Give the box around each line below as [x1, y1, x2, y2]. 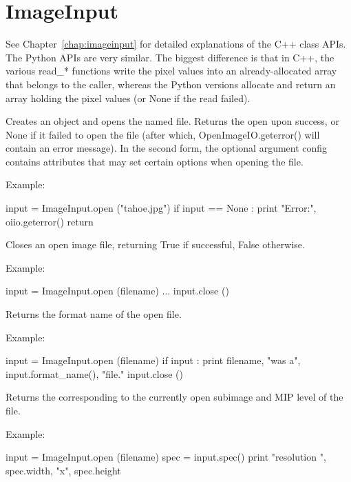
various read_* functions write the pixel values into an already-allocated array [6, 63, 337, 78]
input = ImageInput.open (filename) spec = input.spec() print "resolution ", [6, 450, 326, 464]
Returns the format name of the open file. [6, 307, 182, 321]
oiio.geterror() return [6, 214, 94, 228]
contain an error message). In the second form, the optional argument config [6, 141, 328, 155]
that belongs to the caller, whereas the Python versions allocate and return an [6, 77, 336, 91]
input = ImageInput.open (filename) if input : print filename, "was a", [6, 353, 301, 368]
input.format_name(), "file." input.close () [6, 366, 183, 381]
